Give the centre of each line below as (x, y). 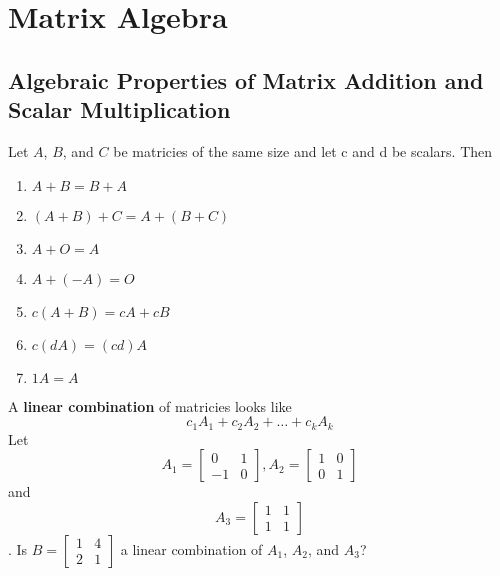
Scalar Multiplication (119, 109)
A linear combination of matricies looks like (150, 405)
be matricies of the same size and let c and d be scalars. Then (303, 150)
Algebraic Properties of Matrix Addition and (246, 79)
